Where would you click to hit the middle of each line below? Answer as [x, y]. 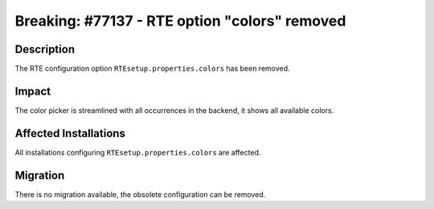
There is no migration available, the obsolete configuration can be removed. [140, 194]
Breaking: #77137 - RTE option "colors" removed [180, 21]
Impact [33, 91]
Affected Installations [70, 133]
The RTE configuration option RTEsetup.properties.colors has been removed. [152, 69]
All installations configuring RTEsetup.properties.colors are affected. [138, 152]
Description [45, 49]
